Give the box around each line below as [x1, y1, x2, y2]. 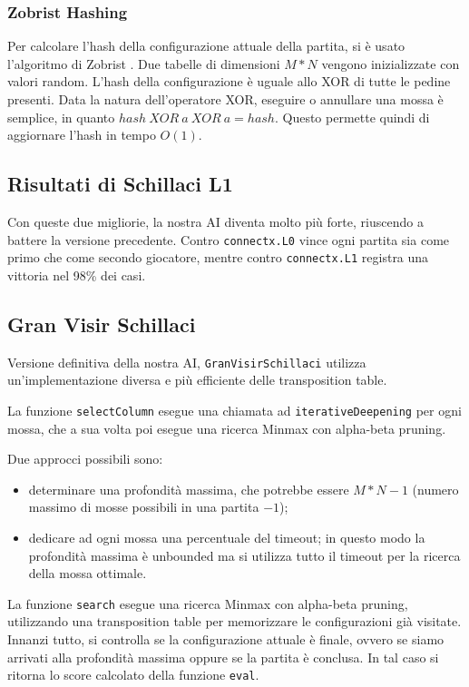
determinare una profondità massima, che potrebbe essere [28, 479, 349, 498]
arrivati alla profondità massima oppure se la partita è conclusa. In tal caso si [7, 647, 439, 666]
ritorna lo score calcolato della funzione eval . [7, 665, 259, 684]
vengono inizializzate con [321, 54, 460, 73]
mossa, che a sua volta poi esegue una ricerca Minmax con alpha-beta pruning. [7, 418, 446, 437]
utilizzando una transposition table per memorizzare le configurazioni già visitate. [7, 612, 462, 631]
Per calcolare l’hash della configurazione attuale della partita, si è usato [7, 36, 405, 55]
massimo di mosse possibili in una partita [28, 497, 259, 516]
